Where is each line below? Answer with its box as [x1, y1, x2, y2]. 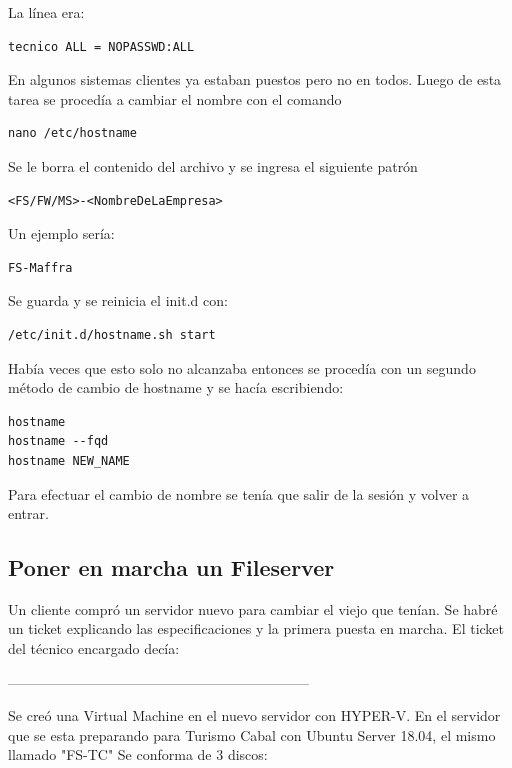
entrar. [8, 503, 49, 524]
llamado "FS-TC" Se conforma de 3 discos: [8, 744, 268, 765]
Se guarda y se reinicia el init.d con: [8, 290, 228, 311]
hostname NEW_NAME [8, 453, 130, 468]
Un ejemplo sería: [8, 223, 115, 244]
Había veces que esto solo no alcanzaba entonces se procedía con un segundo [8, 357, 476, 378]
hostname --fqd [8, 434, 109, 449]
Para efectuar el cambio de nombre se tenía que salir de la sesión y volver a [8, 483, 470, 504]
